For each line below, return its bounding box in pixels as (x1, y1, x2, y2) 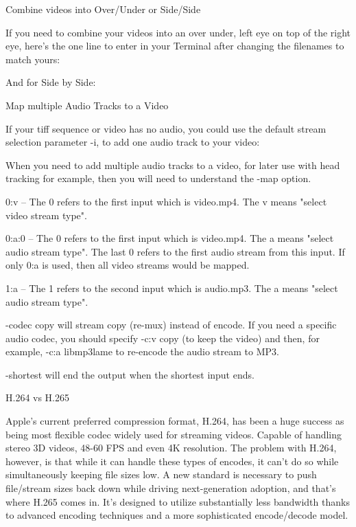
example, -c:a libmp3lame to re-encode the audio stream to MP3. (5, 344, 279, 359)
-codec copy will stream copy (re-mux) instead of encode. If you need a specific (5, 317, 337, 332)
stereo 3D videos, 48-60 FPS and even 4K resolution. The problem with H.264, (5, 440, 337, 455)
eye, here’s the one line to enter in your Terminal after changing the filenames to (5, 38, 344, 53)
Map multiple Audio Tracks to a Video (5, 98, 169, 112)
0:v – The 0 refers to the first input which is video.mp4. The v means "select (5, 194, 327, 208)
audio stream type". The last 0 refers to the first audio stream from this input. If (5, 244, 345, 258)
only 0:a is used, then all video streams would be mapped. (5, 258, 250, 272)
